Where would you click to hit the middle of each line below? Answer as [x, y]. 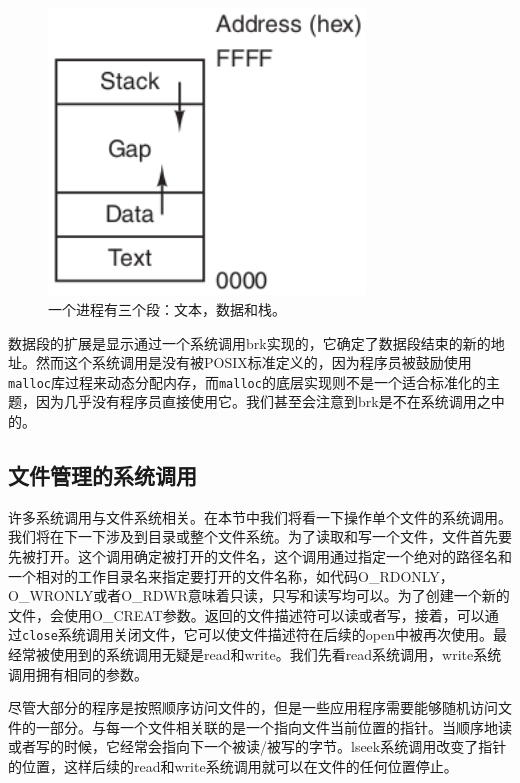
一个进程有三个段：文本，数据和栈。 [167, 308]
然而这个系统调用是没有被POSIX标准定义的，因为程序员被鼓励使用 [253, 362]
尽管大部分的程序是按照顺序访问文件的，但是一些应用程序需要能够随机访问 [253, 707]
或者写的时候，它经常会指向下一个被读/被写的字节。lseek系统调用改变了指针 [257, 746]
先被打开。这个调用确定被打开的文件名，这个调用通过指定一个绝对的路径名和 [260, 556]
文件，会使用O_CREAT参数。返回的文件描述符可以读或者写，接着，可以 [246, 614]
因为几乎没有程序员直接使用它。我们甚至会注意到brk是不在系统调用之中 [270, 401]
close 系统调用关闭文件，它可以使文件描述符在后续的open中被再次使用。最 [264, 634]
